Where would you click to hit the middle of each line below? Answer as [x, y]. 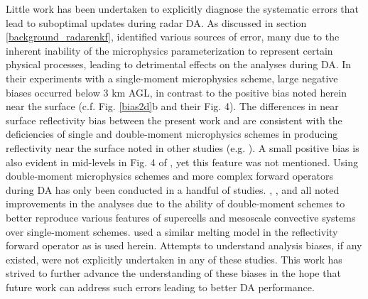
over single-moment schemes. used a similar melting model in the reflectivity [172, 231]
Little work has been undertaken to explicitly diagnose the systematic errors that [182, 9]
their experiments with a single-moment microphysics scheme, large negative [172, 78]
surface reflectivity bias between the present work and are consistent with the [174, 120]
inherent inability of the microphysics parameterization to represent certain [169, 50]
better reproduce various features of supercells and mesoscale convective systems [181, 217]
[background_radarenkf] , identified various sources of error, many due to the [173, 37]
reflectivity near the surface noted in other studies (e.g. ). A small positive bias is [183, 147]
